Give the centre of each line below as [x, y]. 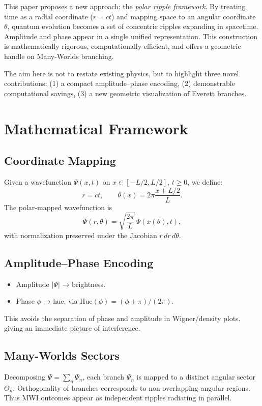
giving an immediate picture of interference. [72, 328]
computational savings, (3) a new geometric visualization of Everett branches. [125, 93]
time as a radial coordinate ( [49, 16]
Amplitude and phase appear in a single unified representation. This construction [131, 36]
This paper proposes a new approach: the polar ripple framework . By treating [125, 6]
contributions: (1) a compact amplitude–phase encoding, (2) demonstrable [120, 83]
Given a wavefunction [38, 181]
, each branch [104, 377]
